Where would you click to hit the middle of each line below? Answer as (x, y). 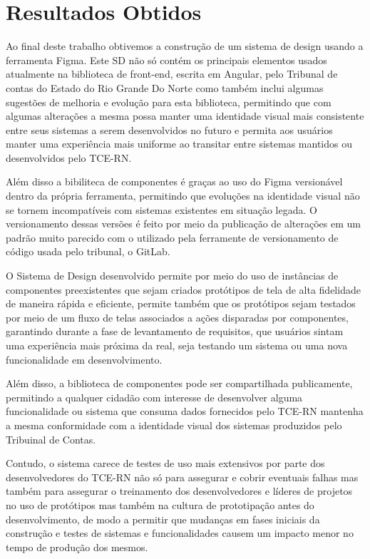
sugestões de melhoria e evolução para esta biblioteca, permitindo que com (169, 102)
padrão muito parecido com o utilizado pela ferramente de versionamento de (172, 237)
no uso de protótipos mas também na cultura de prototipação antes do (160, 504)
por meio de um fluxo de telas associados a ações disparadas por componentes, (177, 317)
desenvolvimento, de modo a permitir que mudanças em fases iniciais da (163, 519)
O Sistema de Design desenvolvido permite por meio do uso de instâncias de (172, 276)
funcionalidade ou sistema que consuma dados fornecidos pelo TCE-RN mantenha (185, 411)
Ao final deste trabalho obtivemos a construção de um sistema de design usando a (185, 46)
